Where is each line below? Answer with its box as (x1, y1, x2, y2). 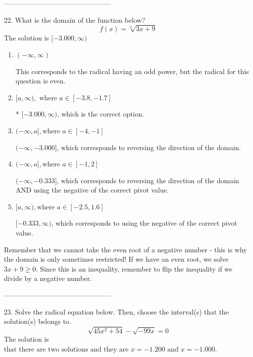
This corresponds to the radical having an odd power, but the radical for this (15, 66, 249, 76)
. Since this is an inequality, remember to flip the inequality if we (36, 263, 232, 274)
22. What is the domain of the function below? (4, 14, 145, 25)
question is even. (15, 76, 66, 86)
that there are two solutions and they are (4, 346, 129, 353)
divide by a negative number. (4, 273, 92, 283)
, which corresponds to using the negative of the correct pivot (51, 218, 237, 228)
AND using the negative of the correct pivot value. (15, 185, 169, 195)
